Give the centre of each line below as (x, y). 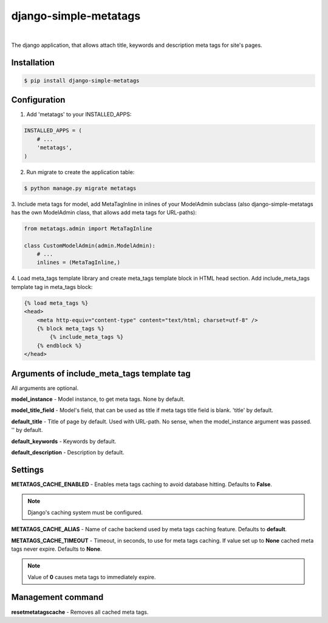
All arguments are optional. (45, 388)
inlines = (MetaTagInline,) (79, 263)
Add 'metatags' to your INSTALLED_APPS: (79, 114)
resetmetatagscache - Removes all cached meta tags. (80, 612)
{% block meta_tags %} (70, 329)
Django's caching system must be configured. (85, 512)
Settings (28, 469)
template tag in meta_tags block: (52, 287)
